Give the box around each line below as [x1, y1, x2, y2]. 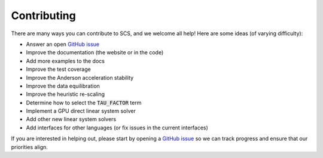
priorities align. [11, 143, 48, 150]
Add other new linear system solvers [26, 116, 117, 123]
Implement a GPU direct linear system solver [26, 107, 136, 114]
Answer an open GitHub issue [26, 41, 100, 48]
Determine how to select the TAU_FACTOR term [26, 99, 142, 106]
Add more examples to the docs [26, 57, 105, 64]
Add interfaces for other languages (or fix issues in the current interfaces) [26, 124, 209, 131]
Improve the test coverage [26, 66, 91, 73]
